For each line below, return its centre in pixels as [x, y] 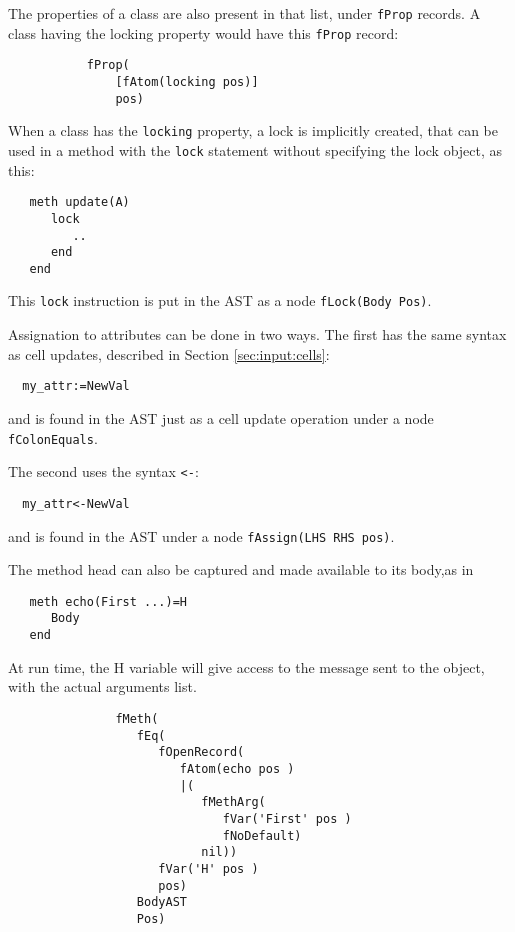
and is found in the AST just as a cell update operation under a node [221, 417]
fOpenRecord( [201, 752]
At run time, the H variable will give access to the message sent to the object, [246, 666]
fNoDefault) [262, 835]
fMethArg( [233, 802]
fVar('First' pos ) [287, 818]
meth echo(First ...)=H [108, 601]
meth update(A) [79, 202]
